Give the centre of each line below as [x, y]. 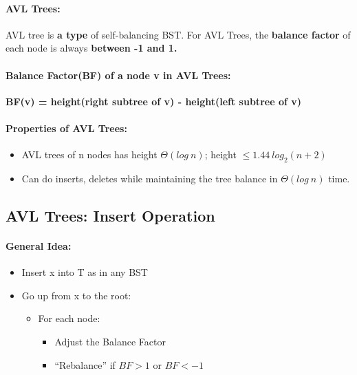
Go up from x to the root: [76, 295]
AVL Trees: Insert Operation [110, 215]
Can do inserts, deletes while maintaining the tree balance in [150, 178]
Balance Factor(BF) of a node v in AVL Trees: [118, 75]
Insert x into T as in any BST [85, 272]
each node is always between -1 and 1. [91, 48]
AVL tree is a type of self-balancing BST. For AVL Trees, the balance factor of [178, 34]
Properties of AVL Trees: [66, 128]
